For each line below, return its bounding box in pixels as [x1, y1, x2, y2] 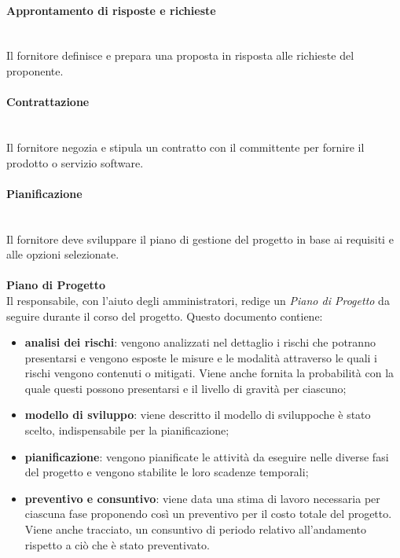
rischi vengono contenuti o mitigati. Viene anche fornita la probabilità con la [24, 365, 394, 381]
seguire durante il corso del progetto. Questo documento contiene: [6, 307, 323, 324]
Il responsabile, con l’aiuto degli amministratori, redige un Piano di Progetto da [6, 292, 390, 308]
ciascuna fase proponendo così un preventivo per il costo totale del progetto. [24, 505, 392, 522]
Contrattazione [6, 94, 90, 110]
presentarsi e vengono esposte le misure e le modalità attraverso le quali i [24, 349, 378, 365]
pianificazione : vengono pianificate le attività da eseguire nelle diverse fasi [24, 448, 389, 464]
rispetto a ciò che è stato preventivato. [24, 536, 210, 552]
